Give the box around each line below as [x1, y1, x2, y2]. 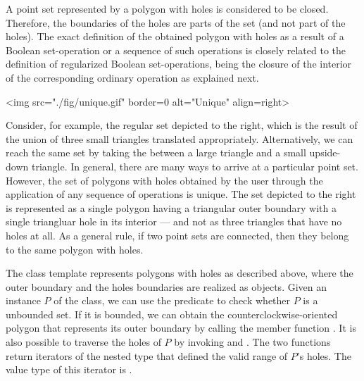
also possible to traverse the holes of [6, 335, 161, 349]
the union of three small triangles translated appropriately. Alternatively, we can [6, 131, 353, 146]
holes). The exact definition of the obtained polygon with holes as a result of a [6, 29, 344, 44]
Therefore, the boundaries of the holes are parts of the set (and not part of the [6, 15, 346, 30]
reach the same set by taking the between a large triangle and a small [6, 145, 306, 160]
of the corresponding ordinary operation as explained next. [6, 70, 259, 85]
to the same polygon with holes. [6, 242, 144, 256]
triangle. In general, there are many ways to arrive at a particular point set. [31, 158, 358, 173]
